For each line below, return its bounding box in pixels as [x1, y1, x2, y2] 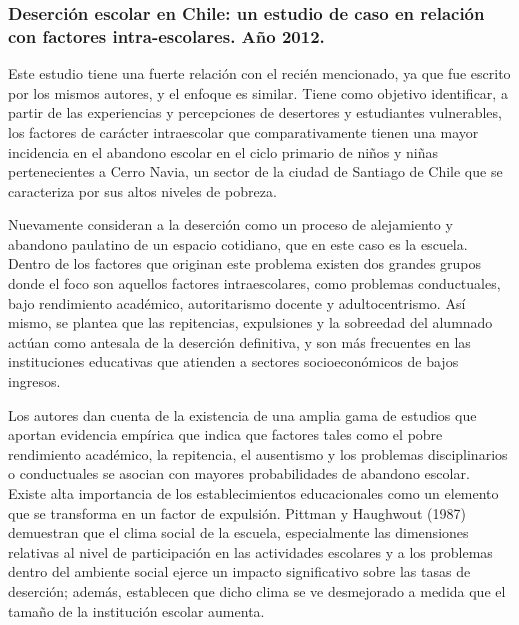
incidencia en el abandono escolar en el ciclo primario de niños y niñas [8, 141, 439, 162]
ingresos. [8, 371, 61, 392]
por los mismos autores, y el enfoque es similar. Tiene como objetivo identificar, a [8, 82, 508, 103]
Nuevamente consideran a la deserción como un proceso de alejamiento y [8, 214, 453, 235]
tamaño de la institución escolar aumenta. [8, 600, 265, 621]
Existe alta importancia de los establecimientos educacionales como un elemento [8, 483, 499, 504]
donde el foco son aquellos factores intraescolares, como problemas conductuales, [8, 273, 501, 294]
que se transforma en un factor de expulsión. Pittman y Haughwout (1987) [8, 502, 466, 523]
